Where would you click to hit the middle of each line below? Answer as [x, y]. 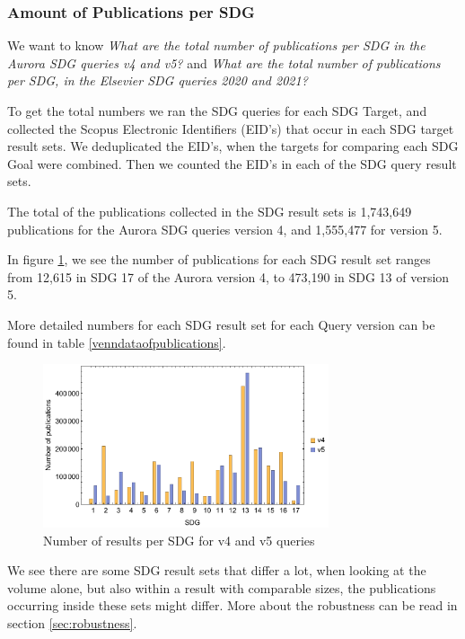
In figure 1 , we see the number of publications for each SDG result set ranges [219, 259]
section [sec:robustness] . [72, 623]
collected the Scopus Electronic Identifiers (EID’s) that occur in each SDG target [231, 128]
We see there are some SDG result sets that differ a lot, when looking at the [217, 570]
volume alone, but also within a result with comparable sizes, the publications [222, 587]
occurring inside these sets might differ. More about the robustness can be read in [232, 605]
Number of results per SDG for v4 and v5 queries [179, 540]
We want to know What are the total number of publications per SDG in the [216, 45]
